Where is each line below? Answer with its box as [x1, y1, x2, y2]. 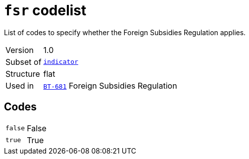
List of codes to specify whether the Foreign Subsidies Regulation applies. [4, 28, 246, 37]
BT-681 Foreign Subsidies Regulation [43, 80, 177, 91]
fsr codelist [4, 2, 87, 19]
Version [5, 45, 34, 55]
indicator [43, 58, 78, 66]
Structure [5, 68, 40, 79]
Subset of [5, 56, 42, 67]
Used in [5, 80, 34, 91]
